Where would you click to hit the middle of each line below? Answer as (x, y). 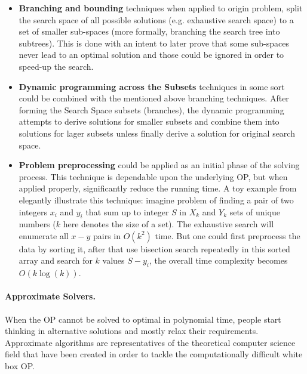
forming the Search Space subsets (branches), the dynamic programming (151, 109)
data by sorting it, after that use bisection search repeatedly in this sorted (154, 248)
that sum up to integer (127, 211)
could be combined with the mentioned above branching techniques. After (154, 98)
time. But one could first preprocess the (228, 235)
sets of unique (255, 211)
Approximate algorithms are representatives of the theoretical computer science (150, 342)
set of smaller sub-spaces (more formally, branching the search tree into (149, 31)
